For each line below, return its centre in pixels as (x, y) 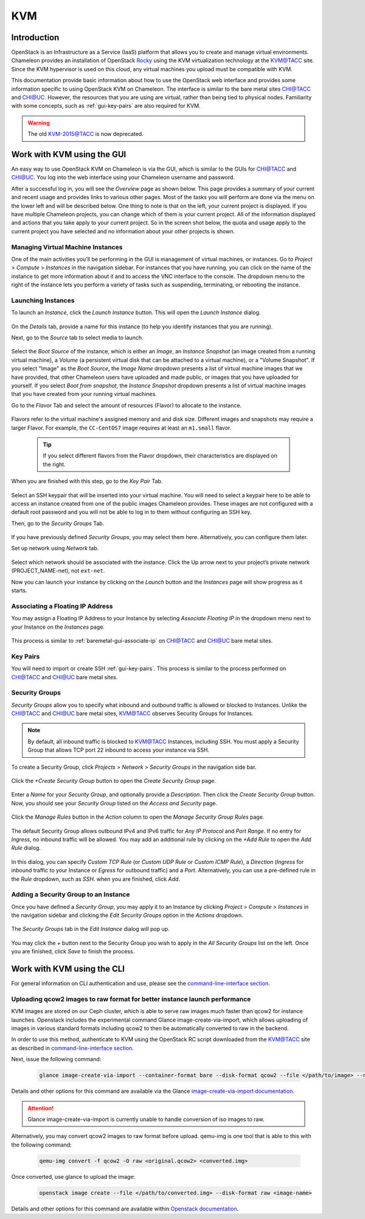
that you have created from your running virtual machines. (84, 394)
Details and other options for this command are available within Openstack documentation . (125, 1209)
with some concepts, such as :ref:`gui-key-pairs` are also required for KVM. (106, 106)
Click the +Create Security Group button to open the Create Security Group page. (113, 780)
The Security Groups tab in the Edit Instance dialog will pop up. (90, 929)
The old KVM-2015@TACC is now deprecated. (85, 134)
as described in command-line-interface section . (72, 1048)
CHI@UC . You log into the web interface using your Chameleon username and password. (123, 177)
